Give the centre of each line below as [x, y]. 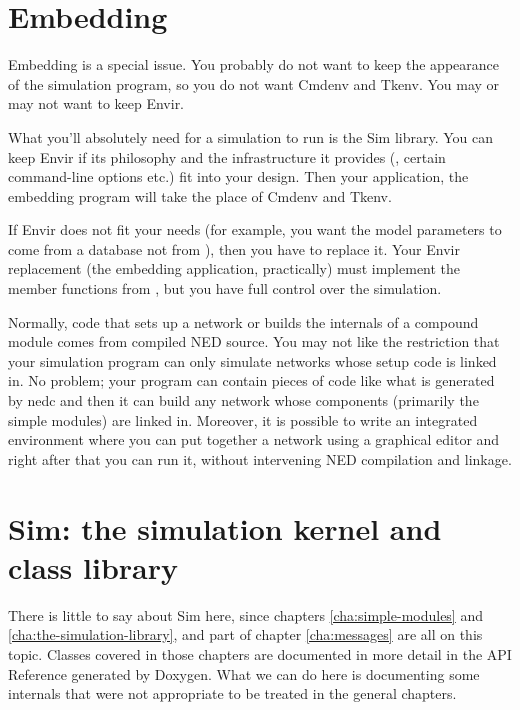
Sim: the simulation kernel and [225, 527]
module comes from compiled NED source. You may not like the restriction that [254, 341]
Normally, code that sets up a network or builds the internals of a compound [243, 321]
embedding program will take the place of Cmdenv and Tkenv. [200, 195]
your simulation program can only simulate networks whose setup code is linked [252, 360]
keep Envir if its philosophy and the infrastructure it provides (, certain [227, 156]
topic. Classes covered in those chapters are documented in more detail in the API [260, 653]
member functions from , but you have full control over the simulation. [225, 288]
